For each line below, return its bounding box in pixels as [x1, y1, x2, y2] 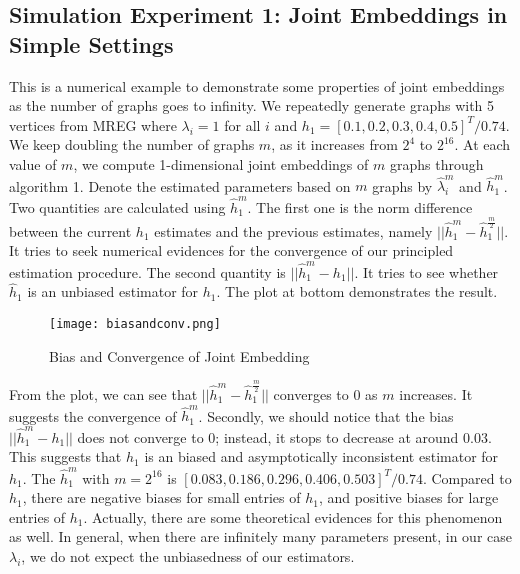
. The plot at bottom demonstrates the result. [216, 281, 498, 302]
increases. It [399, 383, 473, 404]
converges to [273, 383, 349, 404]
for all [224, 114, 261, 135]
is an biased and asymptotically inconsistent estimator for [144, 446, 499, 467]
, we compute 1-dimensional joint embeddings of [73, 153, 369, 174]
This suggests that [9, 446, 122, 467]
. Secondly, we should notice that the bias [198, 405, 454, 426]
